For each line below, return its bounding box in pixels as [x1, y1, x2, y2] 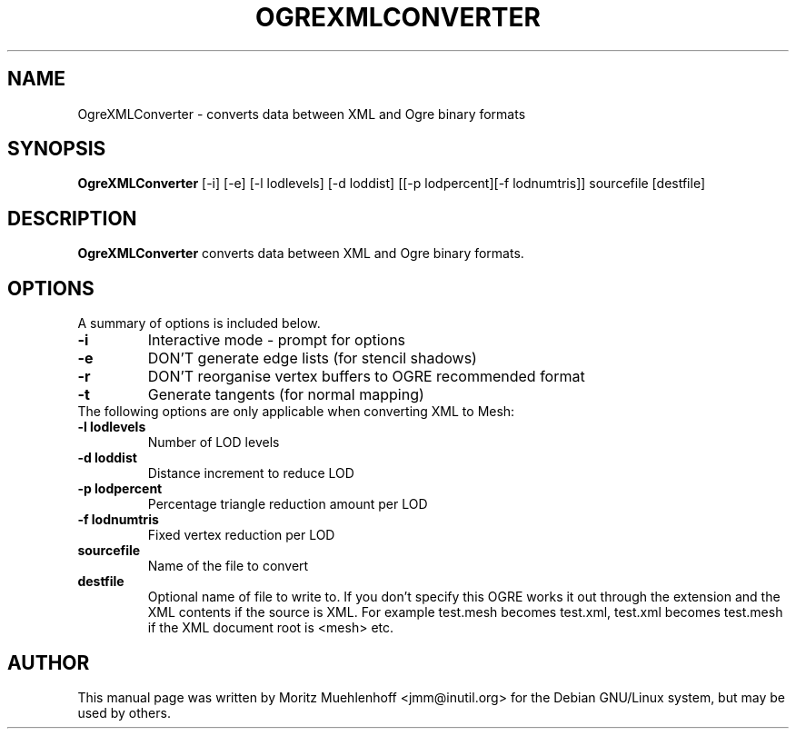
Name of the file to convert [147, 558, 309, 574]
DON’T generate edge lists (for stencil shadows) [147, 349, 477, 368]
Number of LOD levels [147, 434, 280, 451]
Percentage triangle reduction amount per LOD [147, 496, 428, 512]
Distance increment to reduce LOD [147, 465, 354, 482]
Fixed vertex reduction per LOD [147, 527, 335, 543]
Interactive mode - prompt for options [147, 331, 406, 350]
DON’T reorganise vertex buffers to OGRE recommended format [147, 367, 585, 386]
